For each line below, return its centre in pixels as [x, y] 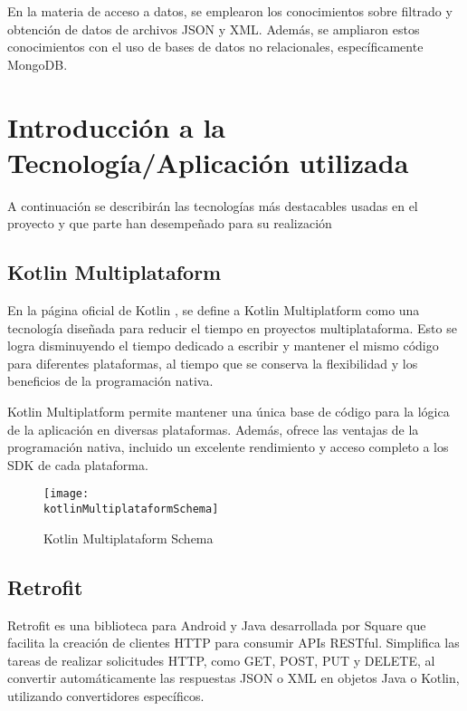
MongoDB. [38, 64]
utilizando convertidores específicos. [106, 695]
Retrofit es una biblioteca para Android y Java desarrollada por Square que [217, 625]
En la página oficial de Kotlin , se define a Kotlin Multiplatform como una [214, 310]
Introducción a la [116, 126]
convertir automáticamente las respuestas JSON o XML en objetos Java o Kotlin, [233, 678]
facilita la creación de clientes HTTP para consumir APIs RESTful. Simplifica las [233, 643]
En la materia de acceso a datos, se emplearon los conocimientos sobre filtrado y [230, 11]
